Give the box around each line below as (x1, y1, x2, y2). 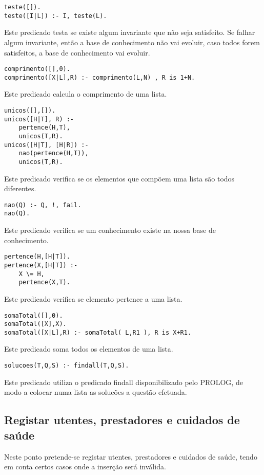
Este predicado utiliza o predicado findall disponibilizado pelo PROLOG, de (4, 376, 243, 387)
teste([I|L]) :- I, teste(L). (4, 12, 107, 20)
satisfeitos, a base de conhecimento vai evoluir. (4, 47, 150, 58)
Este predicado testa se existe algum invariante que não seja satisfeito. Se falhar (4, 27, 255, 38)
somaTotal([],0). (4, 312, 63, 319)
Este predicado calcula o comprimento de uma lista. (4, 88, 167, 99)
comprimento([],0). (4, 65, 70, 73)
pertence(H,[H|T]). (4, 253, 70, 261)
